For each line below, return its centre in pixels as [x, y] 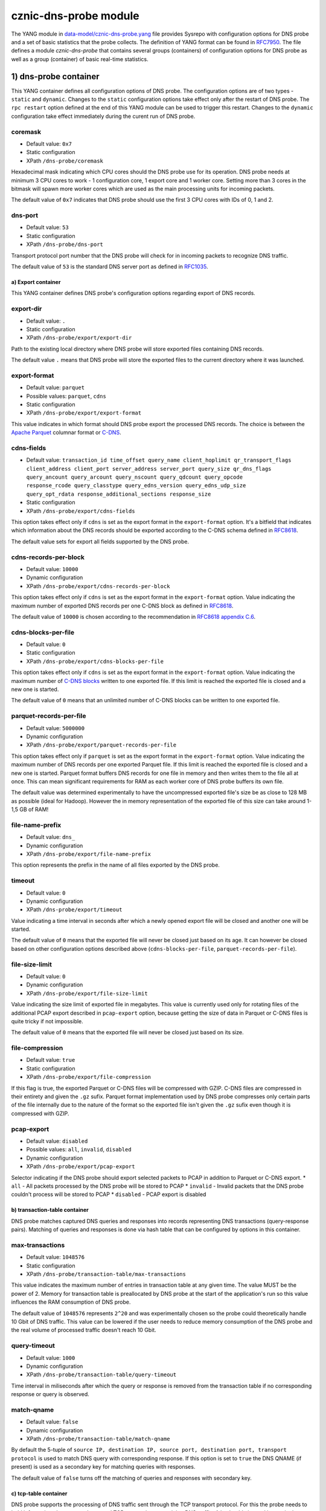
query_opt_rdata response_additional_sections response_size [119, 494]
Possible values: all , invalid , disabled [79, 1150]
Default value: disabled [57, 1141]
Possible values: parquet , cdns [66, 396]
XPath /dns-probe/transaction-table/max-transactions [106, 1274]
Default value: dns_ [51, 837]
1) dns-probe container [55, 76]
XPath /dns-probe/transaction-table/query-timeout [101, 1374]
